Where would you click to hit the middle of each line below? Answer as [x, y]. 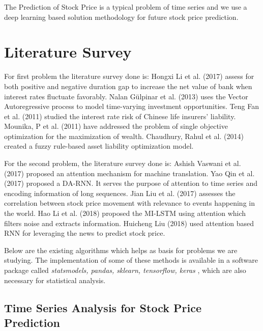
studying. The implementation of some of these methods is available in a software [131, 260]
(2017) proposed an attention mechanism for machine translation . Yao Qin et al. [129, 173]
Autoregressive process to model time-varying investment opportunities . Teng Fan [131, 106]
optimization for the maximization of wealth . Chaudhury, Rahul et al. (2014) [124, 136]
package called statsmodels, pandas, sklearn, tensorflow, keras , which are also [125, 270]
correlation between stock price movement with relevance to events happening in [129, 203]
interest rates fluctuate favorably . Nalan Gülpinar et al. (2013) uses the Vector [126, 96]
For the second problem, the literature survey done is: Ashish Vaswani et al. [123, 163]
